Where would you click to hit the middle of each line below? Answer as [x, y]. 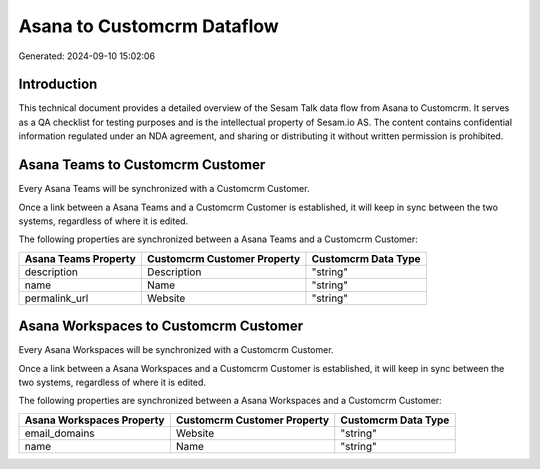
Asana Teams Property [80, 258]
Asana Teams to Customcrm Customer [142, 165]
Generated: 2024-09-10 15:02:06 [86, 56]
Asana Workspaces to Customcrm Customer [161, 326]
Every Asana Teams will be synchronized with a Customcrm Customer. [164, 189]
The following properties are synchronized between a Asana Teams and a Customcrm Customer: [218, 239]
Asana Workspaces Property [94, 420]
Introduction [58, 84]
